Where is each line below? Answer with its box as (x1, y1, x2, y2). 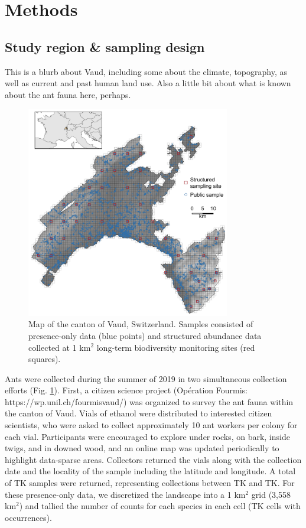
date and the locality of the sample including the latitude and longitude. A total (5, 465, 296, 477)
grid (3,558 (251, 488, 291, 500)
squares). (28, 353, 61, 365)
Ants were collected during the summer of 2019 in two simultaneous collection (5, 372, 287, 384)
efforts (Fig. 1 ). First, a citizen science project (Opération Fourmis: (5, 384, 248, 396)
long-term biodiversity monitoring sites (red (96, 341, 255, 353)
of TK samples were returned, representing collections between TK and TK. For (5, 477, 295, 489)
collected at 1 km (28, 341, 91, 353)
